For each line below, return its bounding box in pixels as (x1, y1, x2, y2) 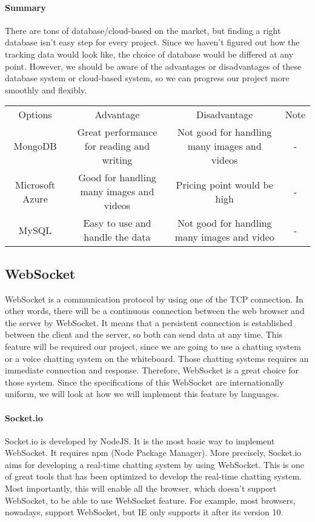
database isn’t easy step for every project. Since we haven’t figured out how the (5, 36, 300, 49)
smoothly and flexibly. (5, 83, 87, 96)
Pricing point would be (176, 177, 273, 192)
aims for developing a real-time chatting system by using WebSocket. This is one (5, 458, 305, 470)
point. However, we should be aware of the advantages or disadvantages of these (5, 59, 302, 72)
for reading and (84, 139, 150, 153)
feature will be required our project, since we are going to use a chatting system (5, 340, 301, 352)
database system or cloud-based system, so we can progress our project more (5, 72, 290, 84)
